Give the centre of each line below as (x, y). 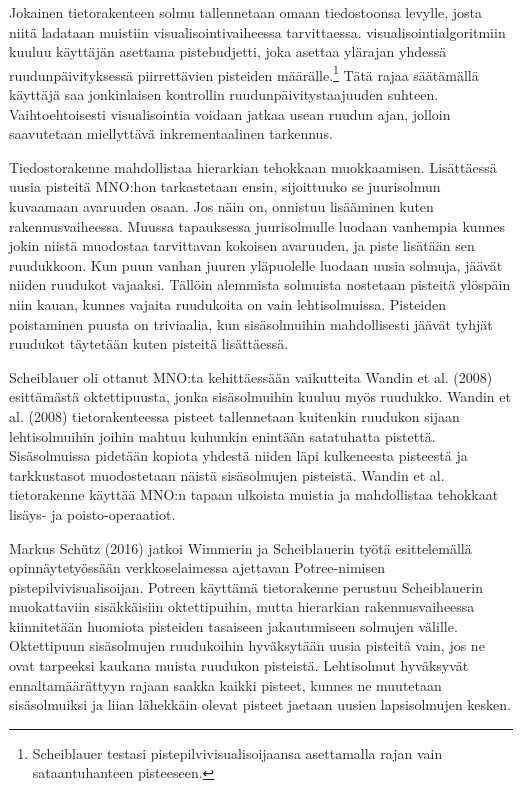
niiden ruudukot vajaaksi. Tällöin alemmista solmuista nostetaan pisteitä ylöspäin (260, 284)
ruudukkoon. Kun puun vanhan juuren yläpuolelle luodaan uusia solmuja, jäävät (256, 264)
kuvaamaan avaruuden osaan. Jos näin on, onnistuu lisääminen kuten (221, 206)
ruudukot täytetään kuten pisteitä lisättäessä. (149, 343)
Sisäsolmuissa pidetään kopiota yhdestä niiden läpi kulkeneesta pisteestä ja (238, 455)
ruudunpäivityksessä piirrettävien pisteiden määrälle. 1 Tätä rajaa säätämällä (244, 73)
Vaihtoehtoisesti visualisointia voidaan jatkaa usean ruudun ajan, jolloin (230, 113)
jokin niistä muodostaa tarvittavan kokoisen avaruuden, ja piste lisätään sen (242, 245)
